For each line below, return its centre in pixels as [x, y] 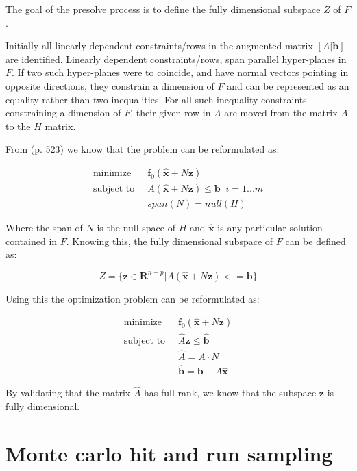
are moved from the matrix [281, 113]
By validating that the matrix [68, 393]
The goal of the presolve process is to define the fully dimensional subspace [163, 9]
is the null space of [136, 228]
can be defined [316, 241]
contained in [32, 241]
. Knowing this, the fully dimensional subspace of [170, 241]
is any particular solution [270, 228]
